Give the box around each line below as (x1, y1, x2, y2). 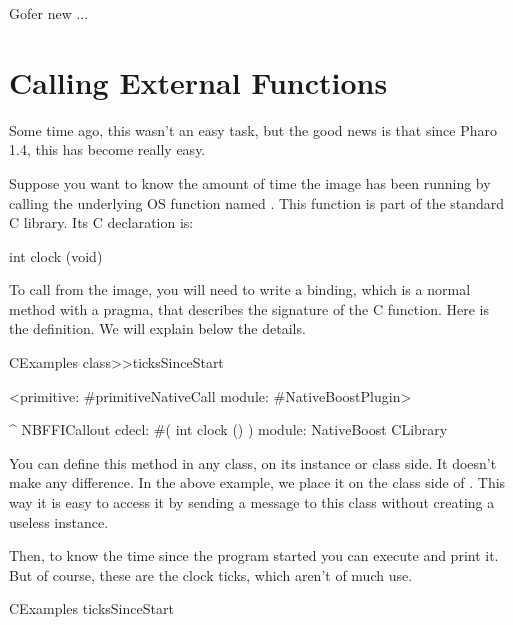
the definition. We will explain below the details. (9, 318, 306, 339)
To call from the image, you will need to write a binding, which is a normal (9, 279, 471, 300)
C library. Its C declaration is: (9, 212, 194, 233)
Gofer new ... (9, 3, 89, 23)
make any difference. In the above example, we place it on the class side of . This (9, 472, 506, 493)
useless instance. (9, 511, 109, 532)
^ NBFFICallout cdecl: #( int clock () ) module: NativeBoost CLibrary (9, 419, 448, 440)
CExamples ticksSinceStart (9, 598, 174, 619)
